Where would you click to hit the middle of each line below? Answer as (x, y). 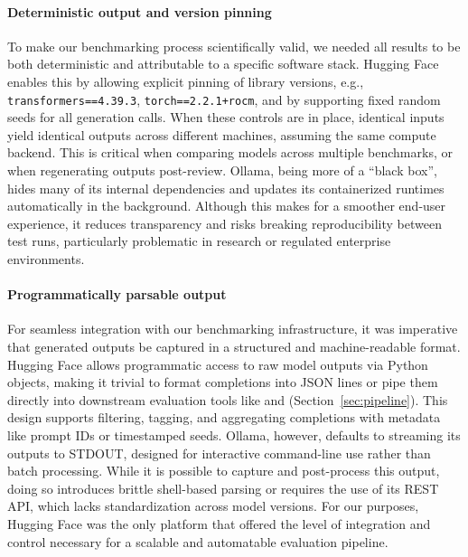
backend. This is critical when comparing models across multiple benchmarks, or (230, 152)
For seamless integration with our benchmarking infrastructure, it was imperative (233, 329)
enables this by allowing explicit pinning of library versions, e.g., (186, 81)
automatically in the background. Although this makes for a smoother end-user (227, 206)
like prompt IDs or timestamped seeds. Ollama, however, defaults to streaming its (234, 434)
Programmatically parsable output (117, 294)
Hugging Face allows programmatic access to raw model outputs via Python (218, 364)
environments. (46, 258)
